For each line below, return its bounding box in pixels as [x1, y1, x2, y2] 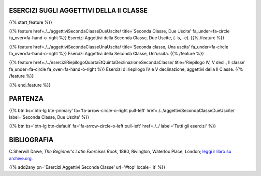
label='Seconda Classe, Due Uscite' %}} [9, 114, 89, 120]
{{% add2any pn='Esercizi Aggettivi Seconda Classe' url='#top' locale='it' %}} [9, 164, 166, 170]
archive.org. [9, 155, 33, 161]
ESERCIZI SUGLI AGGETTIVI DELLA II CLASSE [9, 6, 148, 15]
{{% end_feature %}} [9, 82, 51, 88]
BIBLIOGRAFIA [9, 136, 54, 144]
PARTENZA [9, 95, 43, 103]
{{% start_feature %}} [9, 19, 53, 25]
